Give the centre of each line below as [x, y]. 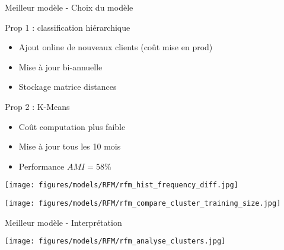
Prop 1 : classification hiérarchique [68, 27]
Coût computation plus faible [72, 126]
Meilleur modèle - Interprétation [63, 222]
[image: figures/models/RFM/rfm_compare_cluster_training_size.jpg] [143, 203]
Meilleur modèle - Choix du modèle [69, 7]
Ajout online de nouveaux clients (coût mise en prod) [116, 47]
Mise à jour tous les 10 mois [70, 146]
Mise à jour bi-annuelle [60, 66]
